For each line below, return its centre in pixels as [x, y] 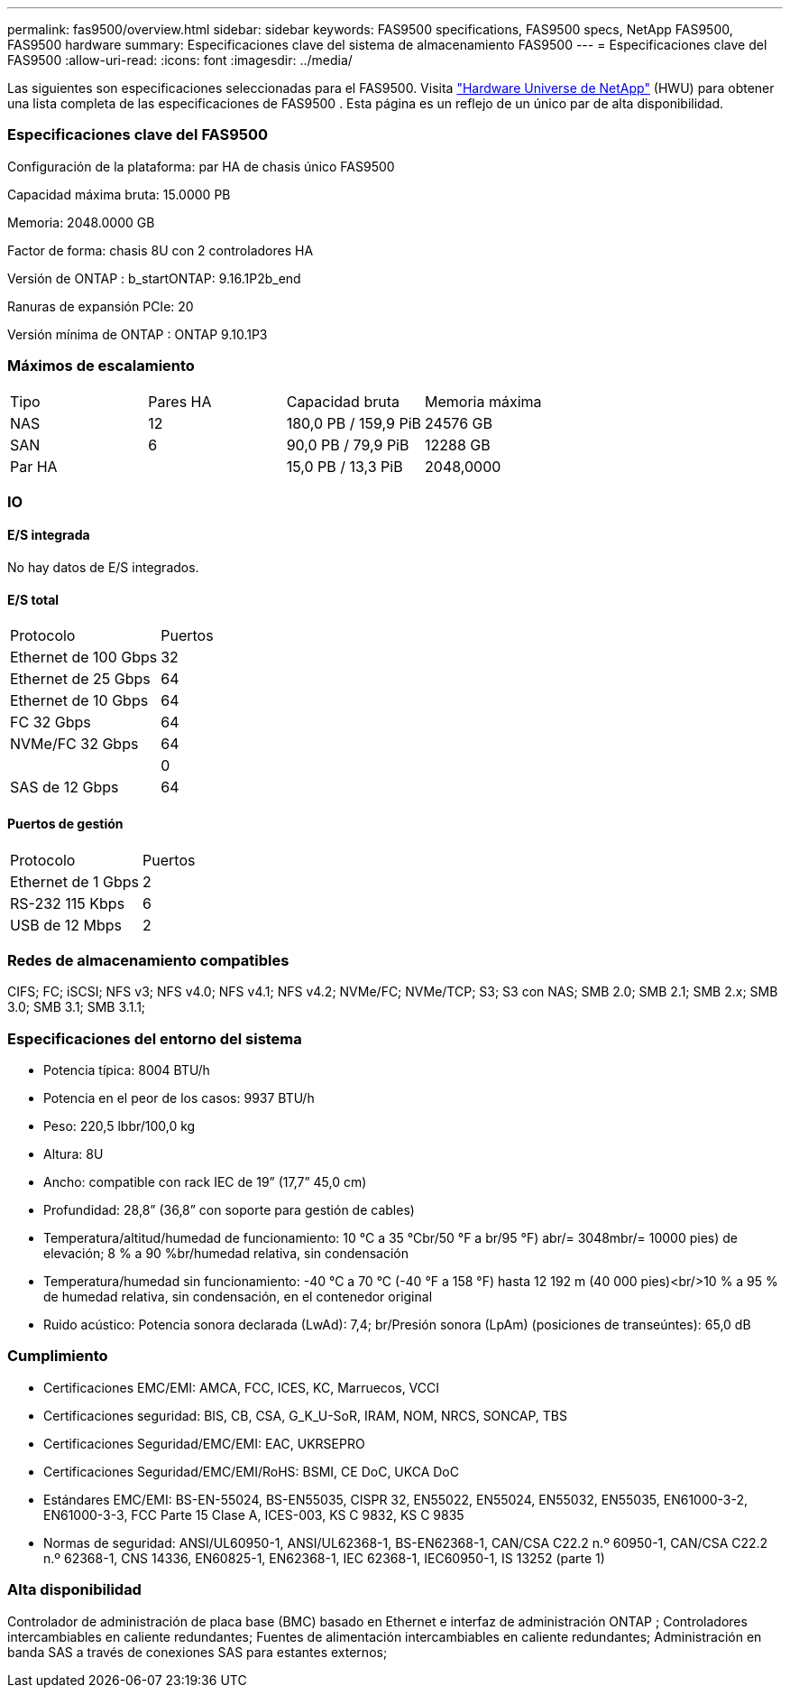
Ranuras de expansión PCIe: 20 [101, 306]
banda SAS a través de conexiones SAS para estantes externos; [197, 1652]
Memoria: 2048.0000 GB [81, 222]
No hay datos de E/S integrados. [103, 568]
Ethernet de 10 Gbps [79, 701]
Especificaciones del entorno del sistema [155, 1038]
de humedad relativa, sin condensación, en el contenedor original [238, 1297]
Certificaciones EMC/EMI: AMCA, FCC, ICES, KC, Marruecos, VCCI [242, 1387]
